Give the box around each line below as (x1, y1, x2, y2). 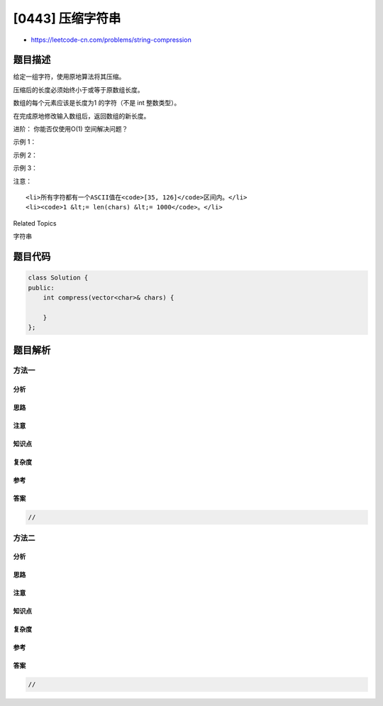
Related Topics (13, 219, 57, 227)
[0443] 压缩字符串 (13, 11, 121, 26)
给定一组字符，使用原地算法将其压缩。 (13, 72, 126, 81)
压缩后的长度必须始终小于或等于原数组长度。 (13, 85, 144, 94)
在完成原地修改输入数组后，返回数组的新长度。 (13, 111, 150, 120)
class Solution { (28, 274, 89, 282)
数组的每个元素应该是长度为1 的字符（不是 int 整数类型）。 (13, 99, 181, 107)
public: (28, 284, 55, 292)
